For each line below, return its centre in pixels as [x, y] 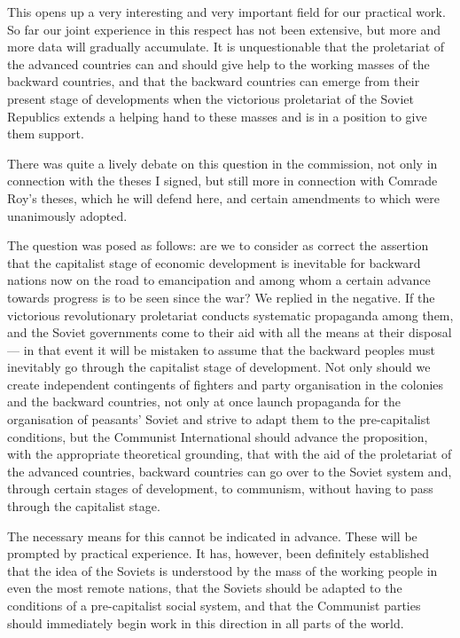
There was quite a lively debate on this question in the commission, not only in [222, 163]
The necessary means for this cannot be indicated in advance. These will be [212, 536]
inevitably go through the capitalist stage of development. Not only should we [219, 367]
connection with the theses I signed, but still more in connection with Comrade [222, 181]
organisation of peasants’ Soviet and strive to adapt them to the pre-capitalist [219, 419]
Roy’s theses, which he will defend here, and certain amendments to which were [223, 197]
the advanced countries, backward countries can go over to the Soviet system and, [230, 471]
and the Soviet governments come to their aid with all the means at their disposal [230, 332]
